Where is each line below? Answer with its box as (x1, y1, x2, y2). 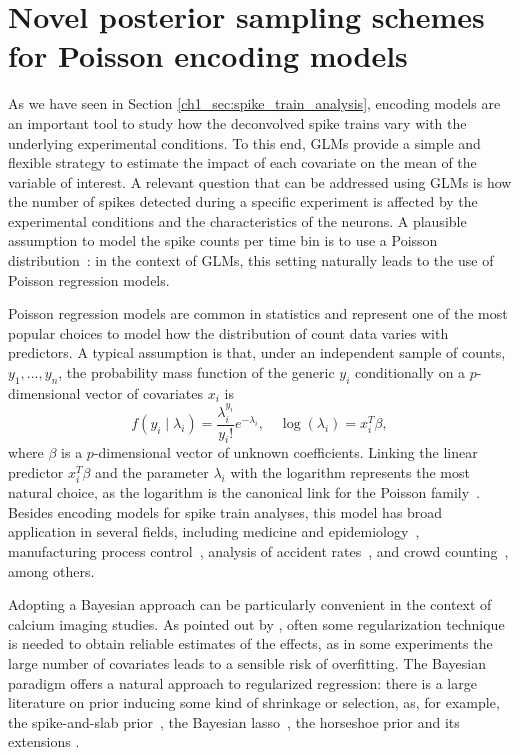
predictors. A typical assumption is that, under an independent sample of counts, (8, 342, 506, 363)
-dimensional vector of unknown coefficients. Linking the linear (93, 442, 478, 463)
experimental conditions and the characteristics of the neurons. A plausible (8, 210, 467, 231)
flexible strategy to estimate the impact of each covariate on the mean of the (8, 152, 477, 173)
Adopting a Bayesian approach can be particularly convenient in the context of (8, 594, 492, 615)
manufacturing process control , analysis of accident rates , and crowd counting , (8, 540, 509, 561)
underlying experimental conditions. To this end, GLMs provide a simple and (8, 132, 481, 153)
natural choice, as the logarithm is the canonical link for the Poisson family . (8, 482, 480, 503)
